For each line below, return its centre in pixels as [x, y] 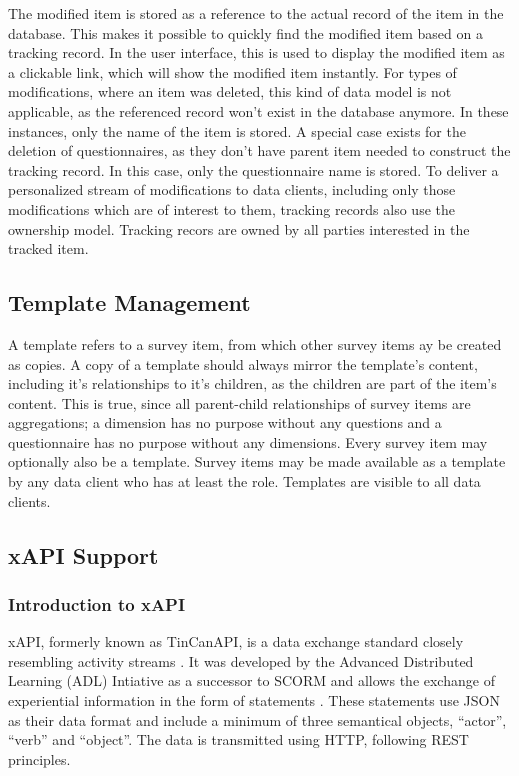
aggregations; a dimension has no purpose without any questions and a [225, 422]
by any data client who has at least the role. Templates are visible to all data [244, 481]
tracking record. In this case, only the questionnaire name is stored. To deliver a [253, 169]
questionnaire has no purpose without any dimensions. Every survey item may [248, 441]
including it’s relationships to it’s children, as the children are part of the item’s [252, 383]
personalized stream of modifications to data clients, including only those [232, 189]
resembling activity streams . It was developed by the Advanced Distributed [241, 660]
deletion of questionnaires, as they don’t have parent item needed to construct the [259, 150]
